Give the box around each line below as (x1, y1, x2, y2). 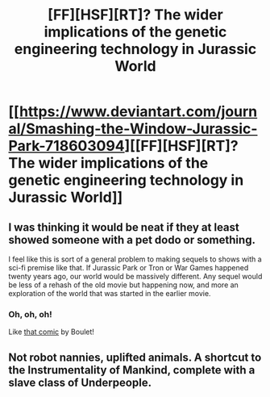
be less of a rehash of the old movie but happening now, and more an (8, 280, 239, 290)
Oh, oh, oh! (8, 308, 52, 320)
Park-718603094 (8, 137, 125, 155)
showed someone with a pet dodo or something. (8, 232, 256, 247)
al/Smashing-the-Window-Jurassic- (8, 119, 258, 138)
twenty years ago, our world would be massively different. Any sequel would (8, 272, 263, 281)
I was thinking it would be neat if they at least (8, 220, 239, 234)
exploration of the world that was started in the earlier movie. (8, 289, 211, 298)
